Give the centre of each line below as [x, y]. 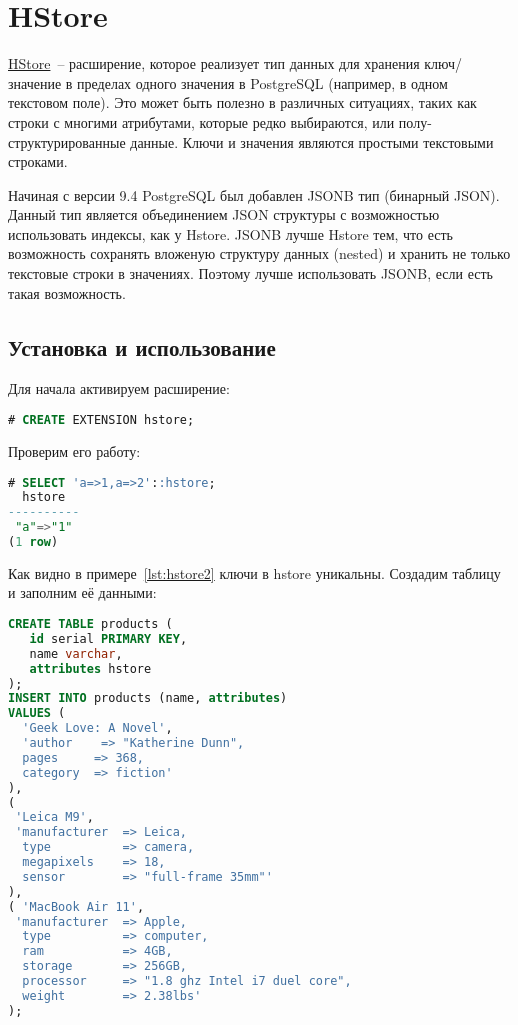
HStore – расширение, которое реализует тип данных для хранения [214, 63]
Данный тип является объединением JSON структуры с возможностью [224, 214]
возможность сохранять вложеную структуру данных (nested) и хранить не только [259, 253]
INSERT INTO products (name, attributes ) [148, 698]
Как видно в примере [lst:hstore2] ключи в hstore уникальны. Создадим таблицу [254, 572]
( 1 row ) [33, 542]
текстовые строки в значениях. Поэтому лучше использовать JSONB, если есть [250, 273]
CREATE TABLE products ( [90, 624]
